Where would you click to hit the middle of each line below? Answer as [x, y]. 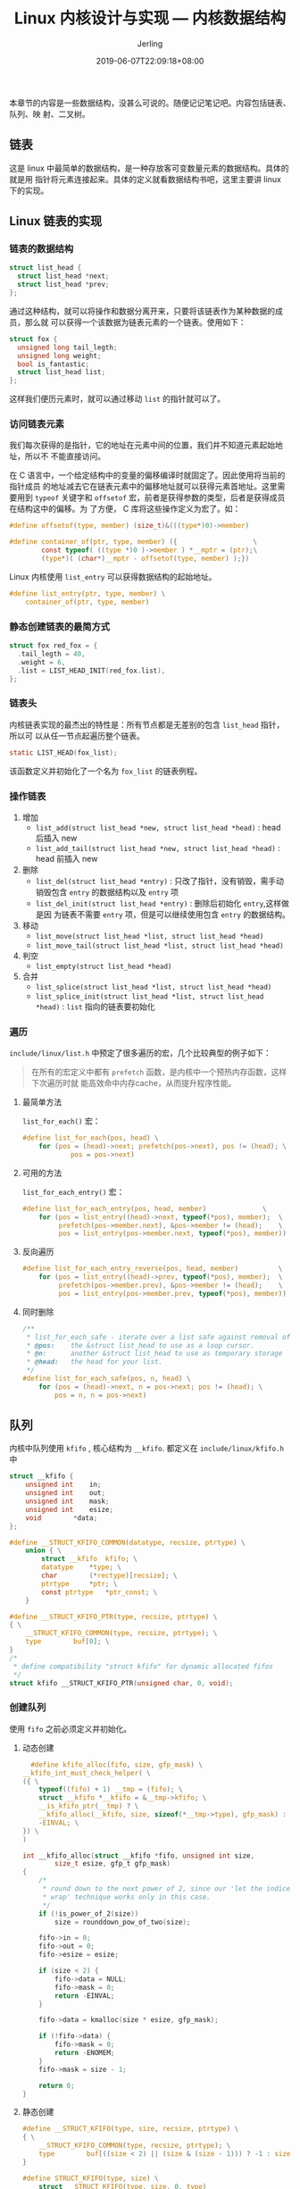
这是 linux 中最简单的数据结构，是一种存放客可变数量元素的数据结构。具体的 [149, 168]
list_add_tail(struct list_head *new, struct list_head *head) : [158, 848]
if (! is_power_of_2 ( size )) [89, 1913]
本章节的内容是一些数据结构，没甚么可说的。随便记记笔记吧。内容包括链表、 [150, 103]
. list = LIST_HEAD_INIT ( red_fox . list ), [92, 671]
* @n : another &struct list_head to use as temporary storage [154, 1354]
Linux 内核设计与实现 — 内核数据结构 [150, 18]
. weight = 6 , [42, 662]
